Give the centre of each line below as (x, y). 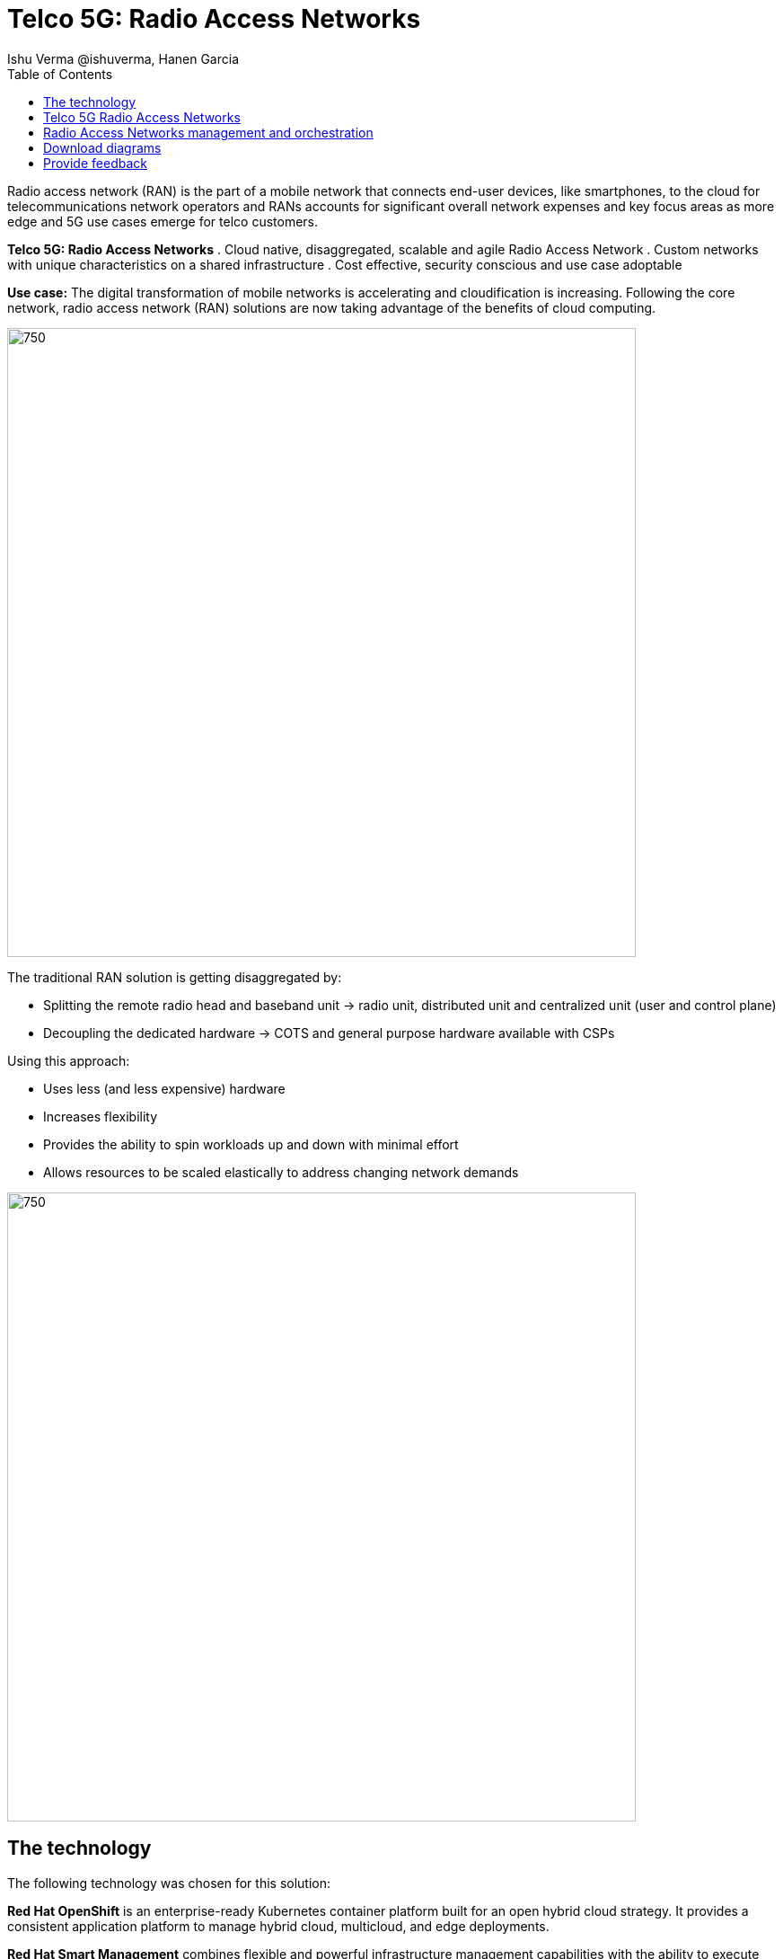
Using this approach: (69, 1060)
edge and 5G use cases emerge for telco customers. (163, 221)
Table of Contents (60, 74)
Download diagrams (102, 147)
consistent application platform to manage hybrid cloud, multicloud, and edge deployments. (278, 1926)
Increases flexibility (101, 1116)
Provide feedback (95, 163)
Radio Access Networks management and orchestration (208, 132)
